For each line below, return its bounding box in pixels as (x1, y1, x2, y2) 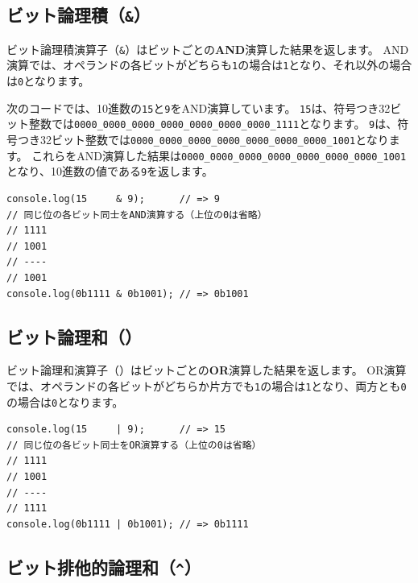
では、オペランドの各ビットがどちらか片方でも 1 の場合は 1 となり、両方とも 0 (6, 377, 407, 394)
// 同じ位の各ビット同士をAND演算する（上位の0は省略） (6, 209, 267, 221)
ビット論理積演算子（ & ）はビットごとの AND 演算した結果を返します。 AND (6, 40, 409, 57)
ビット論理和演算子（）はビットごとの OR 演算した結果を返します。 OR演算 (6, 362, 407, 378)
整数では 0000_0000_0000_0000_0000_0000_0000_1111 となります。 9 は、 (28, 115, 398, 132)
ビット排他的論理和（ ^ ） (6, 554, 201, 579)
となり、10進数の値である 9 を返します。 (6, 163, 213, 180)
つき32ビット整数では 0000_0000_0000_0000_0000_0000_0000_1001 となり (17, 131, 389, 148)
